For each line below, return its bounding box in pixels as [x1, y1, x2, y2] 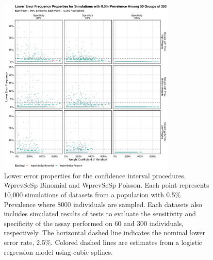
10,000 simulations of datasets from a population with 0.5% [4, 189, 181, 199]
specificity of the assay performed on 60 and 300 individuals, [4, 218, 184, 228]
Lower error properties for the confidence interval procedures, [4, 170, 186, 180]
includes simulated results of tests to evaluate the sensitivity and [4, 208, 196, 219]
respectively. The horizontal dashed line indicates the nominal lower [4, 227, 205, 238]
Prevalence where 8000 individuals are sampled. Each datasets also [4, 199, 202, 209]
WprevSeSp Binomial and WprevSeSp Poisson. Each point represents [4, 180, 209, 190]
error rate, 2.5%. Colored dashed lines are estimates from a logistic [4, 237, 202, 247]
